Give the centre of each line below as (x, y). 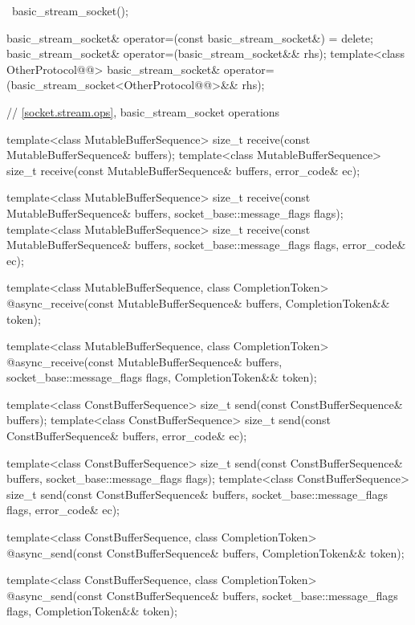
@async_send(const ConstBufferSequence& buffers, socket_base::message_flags (202, 595)
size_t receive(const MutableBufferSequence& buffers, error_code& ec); (183, 170)
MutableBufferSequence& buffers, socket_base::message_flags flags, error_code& (206, 245)
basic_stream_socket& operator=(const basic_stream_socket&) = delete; (190, 37)
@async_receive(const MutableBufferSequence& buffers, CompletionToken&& (198, 302)
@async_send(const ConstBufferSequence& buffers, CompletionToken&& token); (205, 552)
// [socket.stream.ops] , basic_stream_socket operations (143, 111)
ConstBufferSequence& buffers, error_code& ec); (127, 436)
